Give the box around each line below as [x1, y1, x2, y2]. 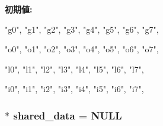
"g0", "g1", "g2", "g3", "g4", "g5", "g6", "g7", [5, 23, 159, 35]
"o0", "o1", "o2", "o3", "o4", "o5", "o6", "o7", [5, 43, 159, 55]
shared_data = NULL [13, 108, 122, 122]
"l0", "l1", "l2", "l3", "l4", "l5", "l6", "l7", [5, 62, 144, 75]
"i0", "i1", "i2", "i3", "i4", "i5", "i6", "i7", [5, 83, 144, 95]
